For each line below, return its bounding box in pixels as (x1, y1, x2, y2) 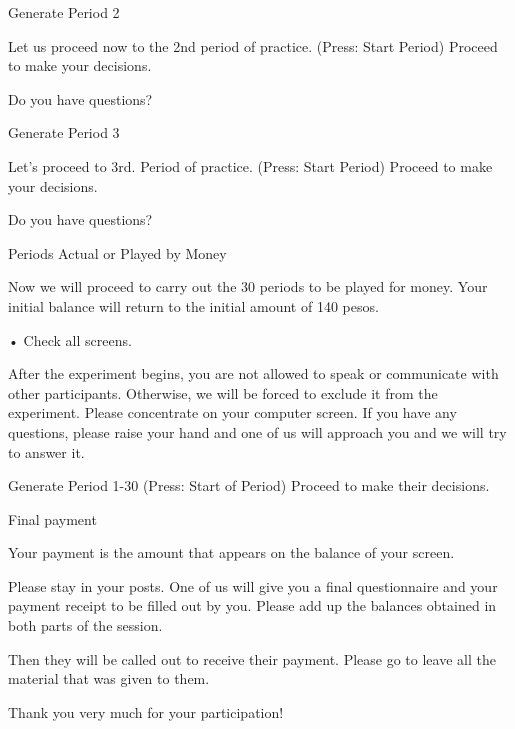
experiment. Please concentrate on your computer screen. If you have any (8, 402, 457, 423)
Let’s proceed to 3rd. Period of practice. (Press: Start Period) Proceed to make (8, 155, 493, 176)
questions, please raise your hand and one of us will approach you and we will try (8, 421, 507, 442)
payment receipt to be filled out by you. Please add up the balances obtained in (8, 595, 497, 616)
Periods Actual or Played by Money (8, 242, 227, 263)
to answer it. (8, 441, 85, 462)
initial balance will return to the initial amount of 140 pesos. (8, 295, 379, 316)
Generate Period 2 (8, 2, 120, 22)
